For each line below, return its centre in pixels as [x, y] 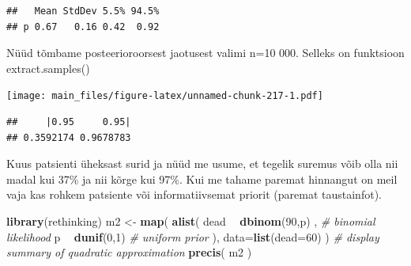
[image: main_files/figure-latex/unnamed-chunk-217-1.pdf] [165, 96]
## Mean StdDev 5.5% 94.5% [83, 11]
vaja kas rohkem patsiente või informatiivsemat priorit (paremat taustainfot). [194, 194]
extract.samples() [48, 68]
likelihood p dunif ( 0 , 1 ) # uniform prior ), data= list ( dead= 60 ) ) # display [193, 236]
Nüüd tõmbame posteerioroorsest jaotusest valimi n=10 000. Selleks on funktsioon [205, 53]
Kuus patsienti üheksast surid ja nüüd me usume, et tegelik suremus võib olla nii [202, 163]
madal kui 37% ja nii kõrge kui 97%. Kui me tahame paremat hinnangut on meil [202, 179]
